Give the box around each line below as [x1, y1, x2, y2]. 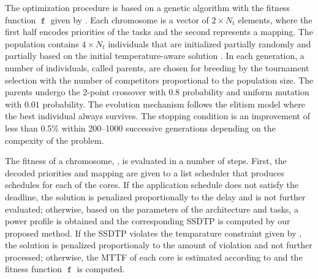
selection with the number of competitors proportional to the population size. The [5, 73, 314, 86]
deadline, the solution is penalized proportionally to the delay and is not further [5, 190, 306, 203]
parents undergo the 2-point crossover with [5, 85, 166, 98]
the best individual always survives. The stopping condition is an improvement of [5, 109, 310, 122]
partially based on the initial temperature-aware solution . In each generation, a [5, 49, 305, 62]
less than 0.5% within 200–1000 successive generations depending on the [5, 121, 276, 134]
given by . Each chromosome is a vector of [50, 13, 209, 26]
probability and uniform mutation [182, 85, 309, 98]
